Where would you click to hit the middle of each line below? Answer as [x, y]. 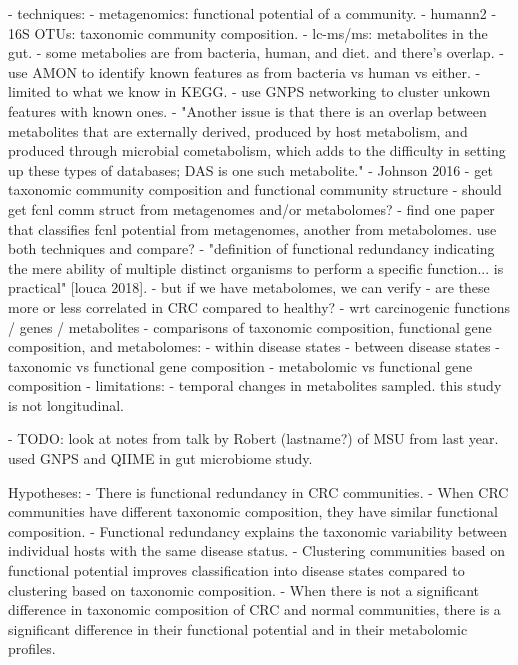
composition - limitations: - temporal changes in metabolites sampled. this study [255, 385]
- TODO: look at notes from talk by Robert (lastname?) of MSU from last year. [253, 438]
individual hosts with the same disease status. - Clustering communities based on [256, 550]
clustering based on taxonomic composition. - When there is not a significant [244, 589]
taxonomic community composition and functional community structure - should [255, 189]
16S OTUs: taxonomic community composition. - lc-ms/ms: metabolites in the [248, 32]
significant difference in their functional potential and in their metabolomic [238, 628]
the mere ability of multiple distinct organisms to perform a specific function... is [256, 267]
